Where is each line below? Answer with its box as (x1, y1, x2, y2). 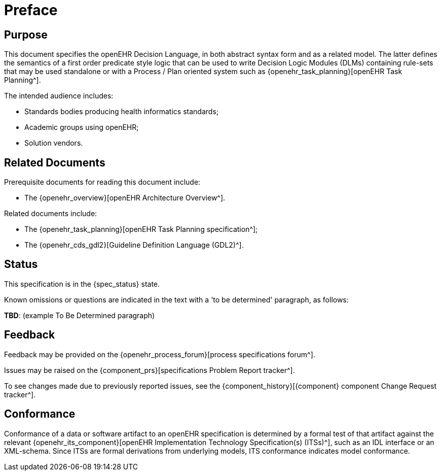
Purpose (4, 28, 48, 41)
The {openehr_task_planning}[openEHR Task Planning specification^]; (24, 225, 258, 234)
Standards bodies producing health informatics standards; (24, 107, 218, 116)
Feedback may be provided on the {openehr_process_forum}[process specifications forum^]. (4, 350, 315, 359)
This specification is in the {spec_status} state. (4, 279, 160, 288)
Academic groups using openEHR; (24, 123, 139, 132)
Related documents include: (4, 209, 97, 218)
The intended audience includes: (4, 91, 114, 100)
